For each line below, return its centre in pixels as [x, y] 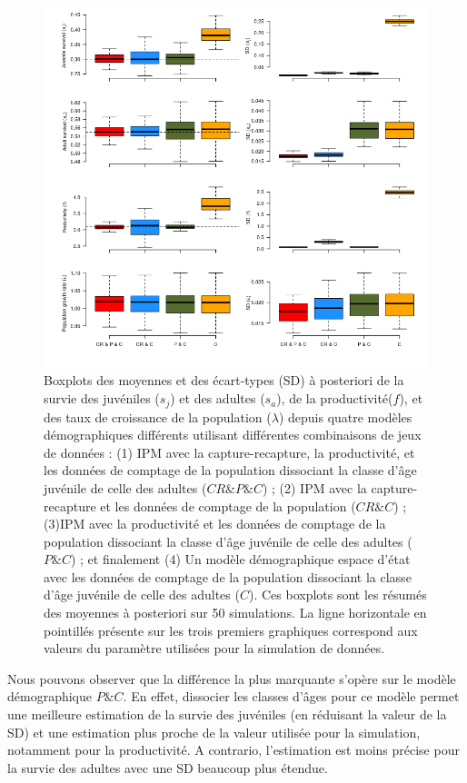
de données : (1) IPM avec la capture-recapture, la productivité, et [229, 452]
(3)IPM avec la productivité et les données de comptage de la [215, 524]
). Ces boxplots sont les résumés [338, 595]
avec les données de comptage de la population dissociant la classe [228, 576]
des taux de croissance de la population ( [158, 416]
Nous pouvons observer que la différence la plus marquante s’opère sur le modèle [232, 678]
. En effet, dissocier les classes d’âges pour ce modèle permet [291, 696]
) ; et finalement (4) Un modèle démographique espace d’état [240, 559]
